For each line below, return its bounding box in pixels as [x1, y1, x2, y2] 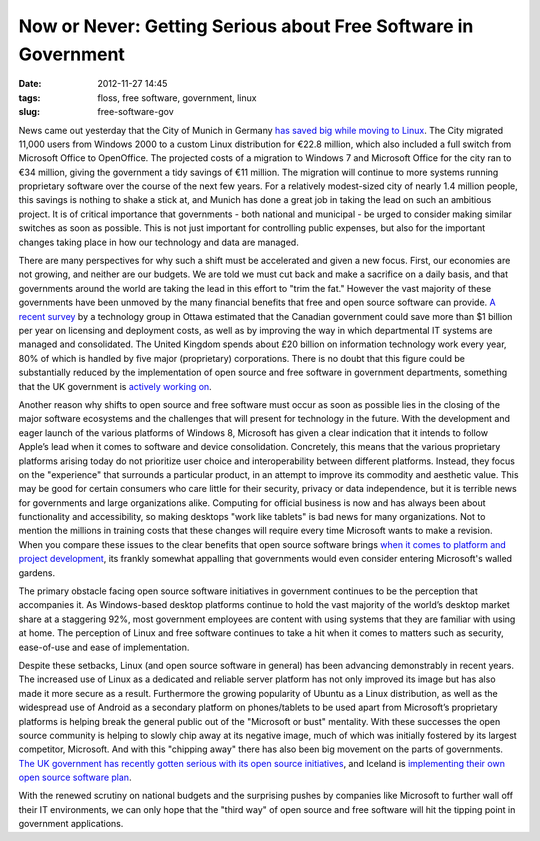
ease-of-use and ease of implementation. [18, 641, 190, 653]
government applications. [18, 818, 124, 830]
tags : [18, 91, 41, 104]
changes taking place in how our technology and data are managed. [18, 236, 299, 248]
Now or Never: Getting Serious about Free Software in [18, 15, 474, 37]
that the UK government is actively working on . [18, 380, 212, 392]
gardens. [18, 566, 55, 579]
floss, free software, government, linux [97, 91, 257, 104]
